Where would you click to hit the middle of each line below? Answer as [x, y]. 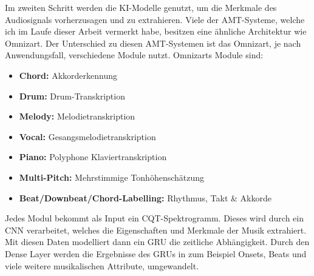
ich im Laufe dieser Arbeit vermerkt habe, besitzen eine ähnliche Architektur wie [156, 31]
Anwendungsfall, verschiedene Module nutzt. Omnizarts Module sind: [134, 55]
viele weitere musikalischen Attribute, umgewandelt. [102, 265]
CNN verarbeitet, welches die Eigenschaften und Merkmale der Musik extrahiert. [156, 230]
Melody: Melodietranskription [77, 116]
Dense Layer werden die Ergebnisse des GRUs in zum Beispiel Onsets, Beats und [156, 253]
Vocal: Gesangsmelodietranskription [87, 136]
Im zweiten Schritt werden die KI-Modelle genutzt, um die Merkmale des [141, 7]
